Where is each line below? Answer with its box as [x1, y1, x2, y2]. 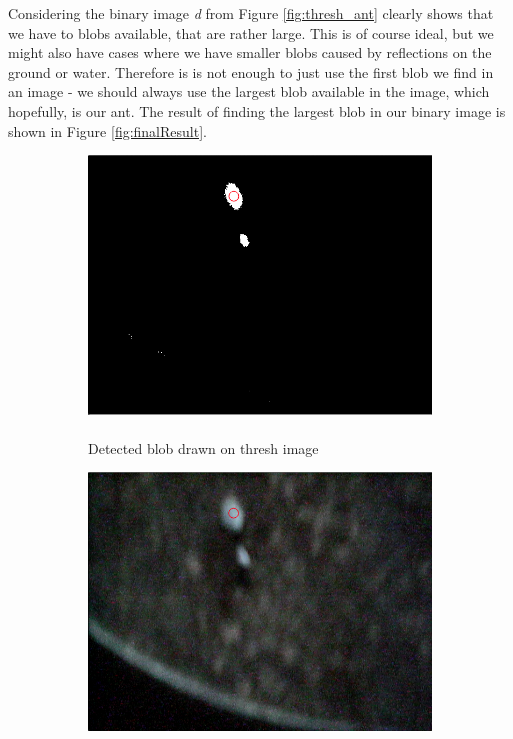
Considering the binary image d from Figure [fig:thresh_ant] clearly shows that [8, 3, 494, 23]
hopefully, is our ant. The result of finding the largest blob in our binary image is [8, 100, 506, 121]
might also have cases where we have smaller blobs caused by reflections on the [8, 42, 492, 63]
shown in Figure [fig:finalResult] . [8, 120, 207, 141]
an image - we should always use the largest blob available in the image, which [8, 81, 490, 102]
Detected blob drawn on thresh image [88, 437, 319, 458]
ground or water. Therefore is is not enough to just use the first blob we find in [8, 61, 494, 82]
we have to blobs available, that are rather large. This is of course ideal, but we [8, 22, 494, 43]
